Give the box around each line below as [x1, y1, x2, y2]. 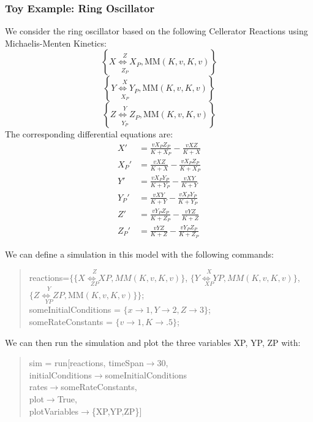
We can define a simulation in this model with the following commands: [5, 247, 274, 260]
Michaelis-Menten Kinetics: [5, 36, 107, 49]
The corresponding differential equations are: [5, 128, 173, 140]
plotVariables [29, 404, 79, 417]
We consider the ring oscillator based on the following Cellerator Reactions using [5, 25, 308, 37]
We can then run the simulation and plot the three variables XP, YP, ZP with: [5, 336, 301, 348]
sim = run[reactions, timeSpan [29, 356, 144, 369]
